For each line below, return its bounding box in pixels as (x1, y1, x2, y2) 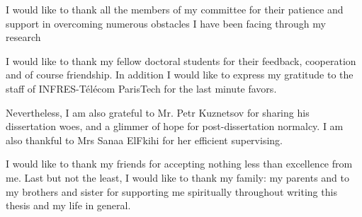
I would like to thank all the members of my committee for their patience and (6, 2, 344, 16)
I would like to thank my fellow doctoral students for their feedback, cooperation (6, 53, 356, 68)
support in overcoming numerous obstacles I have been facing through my (6, 16, 326, 30)
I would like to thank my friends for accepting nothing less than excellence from (6, 156, 353, 171)
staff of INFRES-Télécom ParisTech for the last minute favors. (6, 81, 277, 95)
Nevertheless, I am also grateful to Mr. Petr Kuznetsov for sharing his (6, 105, 310, 119)
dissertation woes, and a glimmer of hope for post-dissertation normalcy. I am (6, 119, 344, 134)
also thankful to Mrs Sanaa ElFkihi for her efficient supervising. (6, 132, 283, 147)
